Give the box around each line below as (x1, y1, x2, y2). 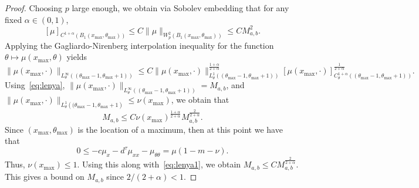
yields (66, 51, 87, 63)
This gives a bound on (5, 170, 85, 183)
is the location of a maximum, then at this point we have (77, 123, 283, 135)
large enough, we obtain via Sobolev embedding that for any (72, 2, 289, 14)
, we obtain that (171, 93, 229, 106)
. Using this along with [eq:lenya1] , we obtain (77, 158, 241, 170)
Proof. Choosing (5, 2, 63, 14)
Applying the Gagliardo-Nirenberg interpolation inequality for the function (5, 39, 274, 51)
